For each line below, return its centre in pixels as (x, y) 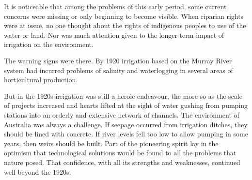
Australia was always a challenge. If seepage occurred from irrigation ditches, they (126, 124)
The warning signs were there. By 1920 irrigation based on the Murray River (118, 60)
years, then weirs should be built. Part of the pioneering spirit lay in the (111, 143)
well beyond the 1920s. (38, 172)
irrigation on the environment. (49, 44)
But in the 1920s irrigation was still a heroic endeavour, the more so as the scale (123, 96)
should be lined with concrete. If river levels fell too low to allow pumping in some (126, 134)
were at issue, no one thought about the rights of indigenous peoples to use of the (125, 25)
